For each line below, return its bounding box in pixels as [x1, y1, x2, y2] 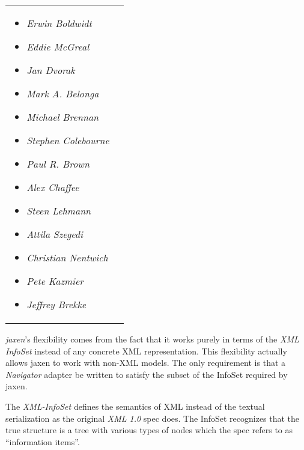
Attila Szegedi [26, 227, 83, 241]
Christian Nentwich [26, 251, 108, 264]
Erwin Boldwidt [26, 16, 92, 30]
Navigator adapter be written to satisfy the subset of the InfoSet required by [5, 368, 288, 380]
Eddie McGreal [26, 40, 90, 53]
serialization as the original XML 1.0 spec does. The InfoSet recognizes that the [5, 412, 300, 424]
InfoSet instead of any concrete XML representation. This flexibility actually [5, 344, 287, 357]
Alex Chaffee [26, 180, 79, 194]
